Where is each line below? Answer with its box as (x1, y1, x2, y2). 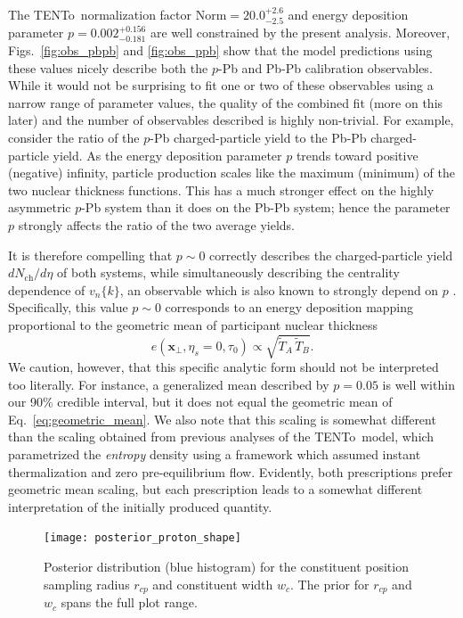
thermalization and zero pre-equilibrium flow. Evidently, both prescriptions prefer (8, 462, 453, 481)
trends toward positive (296, 145, 418, 164)
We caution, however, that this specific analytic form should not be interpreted (8, 358, 439, 376)
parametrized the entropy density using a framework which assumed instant (8, 445, 421, 464)
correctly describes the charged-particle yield (209, 245, 453, 264)
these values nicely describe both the (8, 58, 208, 77)
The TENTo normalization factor (8, 5, 192, 23)
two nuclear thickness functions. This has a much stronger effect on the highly (8, 180, 435, 199)
